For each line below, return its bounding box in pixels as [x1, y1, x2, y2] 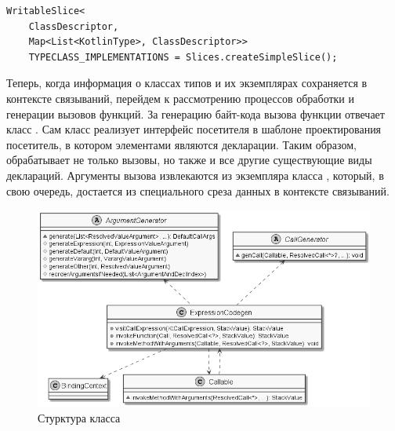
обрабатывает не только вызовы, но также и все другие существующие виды [6, 152, 372, 168]
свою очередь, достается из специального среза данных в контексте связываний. [6, 182, 390, 199]
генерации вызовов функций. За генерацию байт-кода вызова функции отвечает [6, 105, 385, 122]
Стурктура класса [38, 409, 121, 426]
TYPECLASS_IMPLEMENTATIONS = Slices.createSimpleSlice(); [28, 51, 338, 63]
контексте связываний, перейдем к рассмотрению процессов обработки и [6, 89, 355, 106]
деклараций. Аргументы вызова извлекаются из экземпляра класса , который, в [6, 166, 384, 183]
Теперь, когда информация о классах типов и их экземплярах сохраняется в [6, 75, 368, 91]
